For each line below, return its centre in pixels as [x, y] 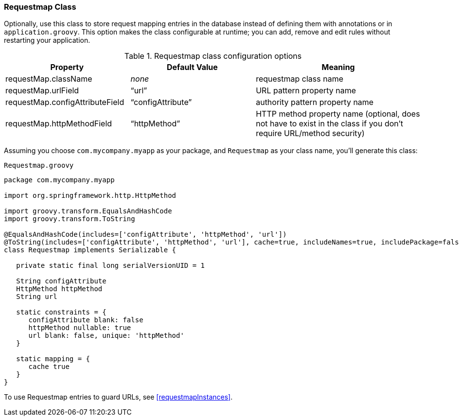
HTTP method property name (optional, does [338, 114]
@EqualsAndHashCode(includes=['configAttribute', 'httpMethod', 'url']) [145, 235]
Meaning [338, 67]
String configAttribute [61, 281]
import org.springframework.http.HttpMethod [90, 196]
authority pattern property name [315, 102]
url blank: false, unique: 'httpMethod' [106, 336]
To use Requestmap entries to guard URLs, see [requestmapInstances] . [118, 397]
